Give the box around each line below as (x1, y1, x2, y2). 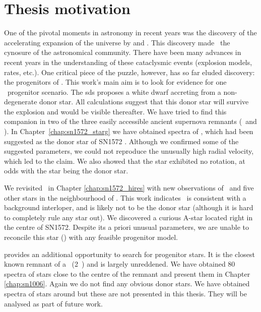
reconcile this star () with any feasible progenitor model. (4, 232, 178, 242)
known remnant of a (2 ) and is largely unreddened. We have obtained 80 (4, 259, 235, 269)
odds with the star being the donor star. (4, 165, 128, 176)
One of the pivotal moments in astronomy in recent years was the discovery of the (4, 27, 257, 38)
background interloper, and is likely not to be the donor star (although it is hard (4, 202, 253, 213)
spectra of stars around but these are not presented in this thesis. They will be (4, 288, 247, 298)
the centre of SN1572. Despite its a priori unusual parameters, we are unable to (4, 222, 249, 232)
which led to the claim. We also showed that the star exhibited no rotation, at (4, 155, 245, 166)
